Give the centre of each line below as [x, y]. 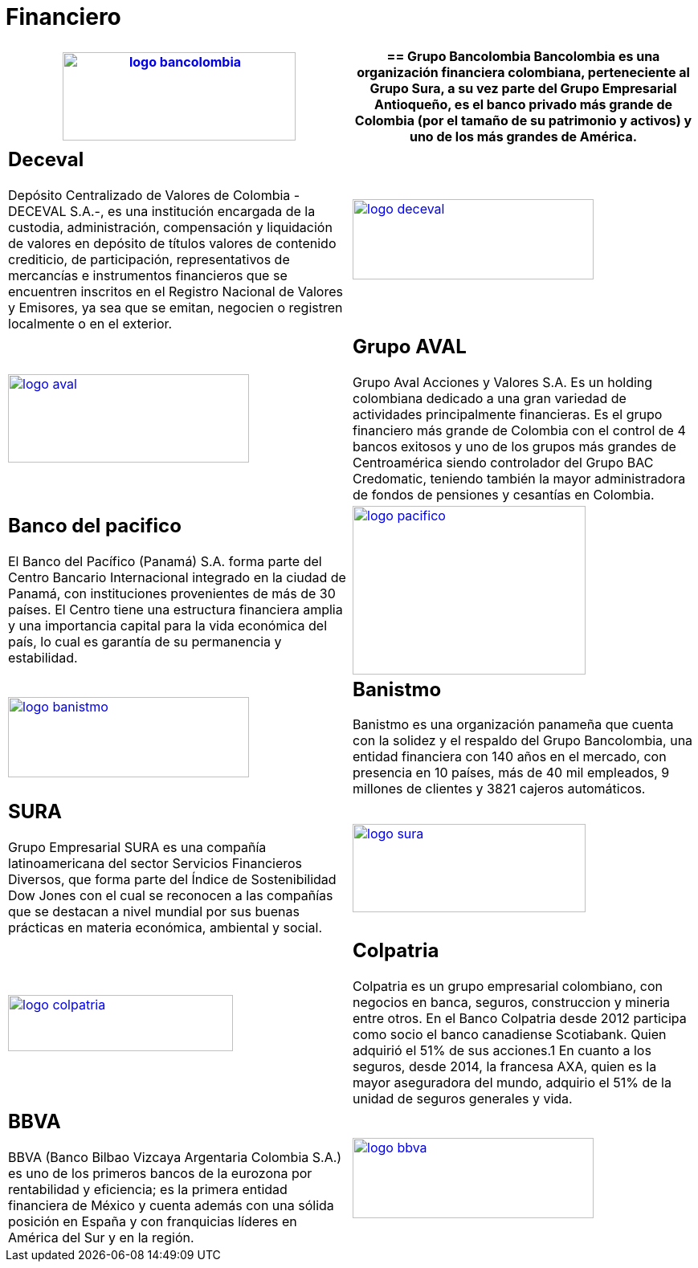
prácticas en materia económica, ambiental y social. [165, 928]
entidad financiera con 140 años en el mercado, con [510, 757]
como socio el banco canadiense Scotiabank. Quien [510, 1035]
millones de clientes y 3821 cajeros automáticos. [499, 789]
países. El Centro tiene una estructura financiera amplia [176, 610]
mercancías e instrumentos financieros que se [148, 275]
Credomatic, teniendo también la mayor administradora [519, 478]
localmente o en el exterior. [90, 323]
